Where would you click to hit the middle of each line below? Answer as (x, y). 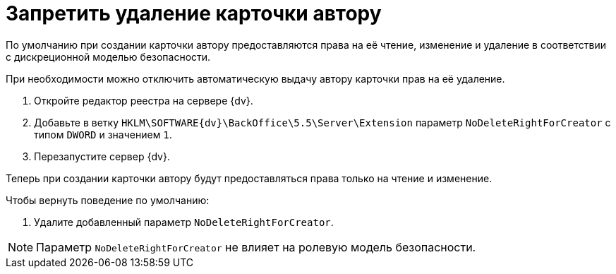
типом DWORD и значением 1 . (103, 134)
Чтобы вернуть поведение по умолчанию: (108, 200)
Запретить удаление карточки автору (194, 13)
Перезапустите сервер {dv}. (102, 156)
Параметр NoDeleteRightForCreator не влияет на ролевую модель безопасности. (256, 247)
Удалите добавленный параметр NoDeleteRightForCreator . (184, 222)
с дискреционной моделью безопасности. (108, 56)
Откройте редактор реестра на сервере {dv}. (144, 100)
